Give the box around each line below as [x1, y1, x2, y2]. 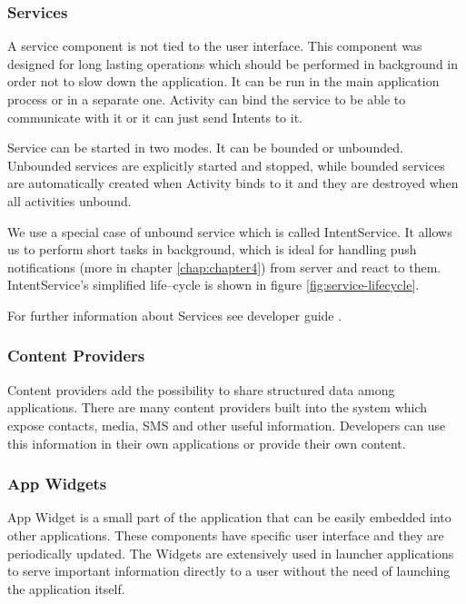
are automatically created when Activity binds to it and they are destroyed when [7, 173, 459, 193]
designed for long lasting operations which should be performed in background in [7, 54, 459, 73]
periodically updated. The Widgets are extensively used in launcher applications [7, 543, 454, 562]
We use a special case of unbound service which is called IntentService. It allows [7, 222, 452, 241]
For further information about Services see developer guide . [7, 305, 342, 324]
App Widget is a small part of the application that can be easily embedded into [7, 508, 451, 527]
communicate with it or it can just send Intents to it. [7, 107, 302, 126]
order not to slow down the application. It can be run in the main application [7, 72, 440, 91]
